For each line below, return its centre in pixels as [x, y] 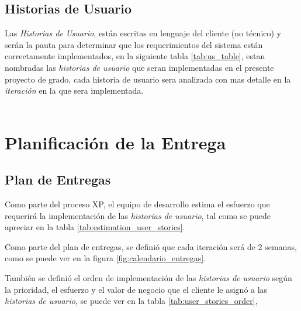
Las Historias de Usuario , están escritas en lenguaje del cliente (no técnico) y [143, 33]
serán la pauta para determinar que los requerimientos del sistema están [134, 44]
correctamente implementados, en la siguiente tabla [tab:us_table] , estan [135, 56]
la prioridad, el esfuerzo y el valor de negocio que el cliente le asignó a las [136, 289]
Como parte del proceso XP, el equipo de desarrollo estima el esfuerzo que [137, 204]
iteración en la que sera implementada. [74, 90]
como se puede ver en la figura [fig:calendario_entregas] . [105, 258]
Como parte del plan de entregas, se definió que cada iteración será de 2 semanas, [151, 246]
